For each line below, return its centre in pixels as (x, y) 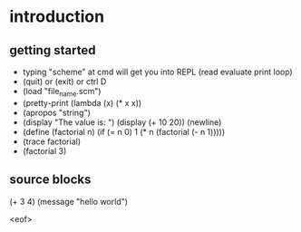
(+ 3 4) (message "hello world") (69, 201)
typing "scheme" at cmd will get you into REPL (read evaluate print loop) (157, 72)
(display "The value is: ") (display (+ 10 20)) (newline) (122, 122)
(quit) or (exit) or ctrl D (64, 82)
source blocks (50, 180)
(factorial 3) (44, 150)
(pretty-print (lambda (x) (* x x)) (82, 102)
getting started (53, 50)
